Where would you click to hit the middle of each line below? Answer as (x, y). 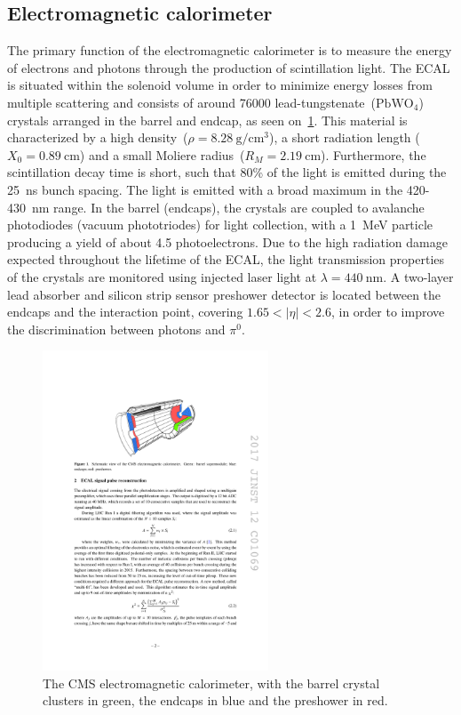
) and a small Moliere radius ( (162, 154)
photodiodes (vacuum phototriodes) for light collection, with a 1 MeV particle (220, 225)
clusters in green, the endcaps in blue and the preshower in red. (215, 700)
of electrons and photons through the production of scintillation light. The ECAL (229, 67)
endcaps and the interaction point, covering (125, 312)
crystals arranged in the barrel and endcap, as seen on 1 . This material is (207, 120)
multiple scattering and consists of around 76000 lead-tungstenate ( (192, 102)
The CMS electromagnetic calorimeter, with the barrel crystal (211, 683)
